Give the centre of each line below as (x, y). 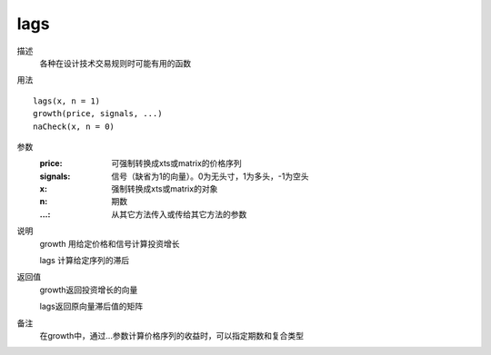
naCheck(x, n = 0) (74, 126)
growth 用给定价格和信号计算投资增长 (110, 243)
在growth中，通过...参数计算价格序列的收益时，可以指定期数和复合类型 (172, 335)
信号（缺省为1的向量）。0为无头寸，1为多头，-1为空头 (210, 176)
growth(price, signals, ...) (98, 114)
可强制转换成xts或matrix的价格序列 (176, 163)
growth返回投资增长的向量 (89, 290)
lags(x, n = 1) (67, 101)
